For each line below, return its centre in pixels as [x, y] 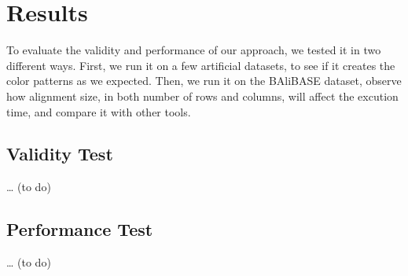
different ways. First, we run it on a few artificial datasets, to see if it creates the [201, 65]
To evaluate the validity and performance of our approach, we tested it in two [194, 50]
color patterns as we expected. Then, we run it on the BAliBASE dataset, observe [204, 81]
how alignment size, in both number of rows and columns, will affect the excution [202, 96]
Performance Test [80, 229]
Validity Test [60, 154]
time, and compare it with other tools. [99, 111]
